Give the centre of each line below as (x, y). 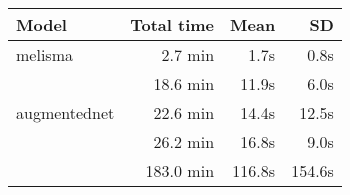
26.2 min (184, 141)
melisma (44, 54)
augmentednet (65, 112)
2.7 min (188, 54)
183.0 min (180, 170)
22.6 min (184, 112)
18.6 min (184, 83)
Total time (172, 24)
